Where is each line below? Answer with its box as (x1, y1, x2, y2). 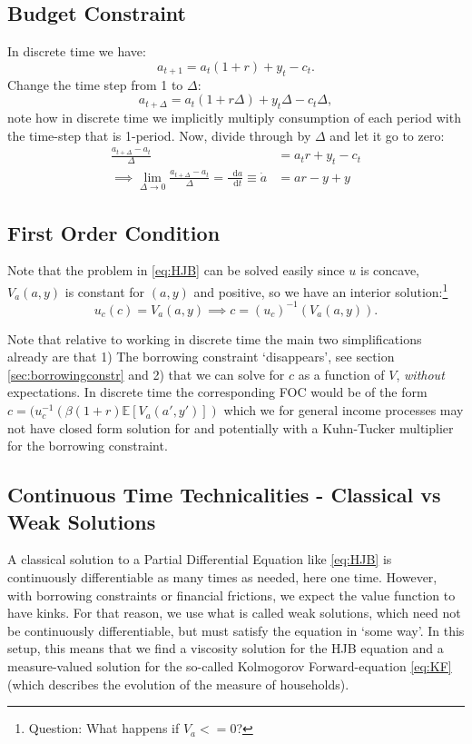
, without (396, 364, 445, 383)
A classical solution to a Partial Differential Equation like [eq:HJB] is (7, 550, 392, 569)
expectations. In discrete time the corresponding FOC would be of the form (7, 382, 428, 402)
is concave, (360, 261, 420, 280)
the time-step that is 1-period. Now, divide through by (7, 125, 311, 144)
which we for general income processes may (223, 401, 464, 420)
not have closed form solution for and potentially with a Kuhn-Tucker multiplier (7, 418, 454, 437)
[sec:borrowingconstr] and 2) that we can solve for (7, 364, 285, 383)
